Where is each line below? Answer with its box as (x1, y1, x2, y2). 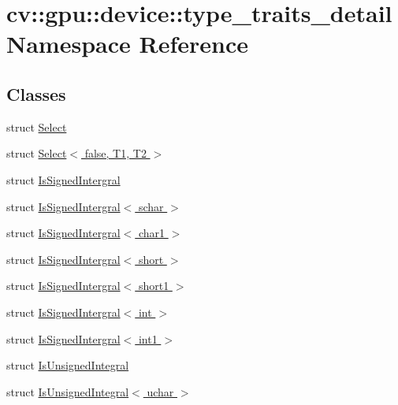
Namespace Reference (6, 28, 248, 60)
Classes (6, 81, 66, 106)
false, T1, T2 (84, 145, 147, 162)
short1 (138, 277, 169, 294)
